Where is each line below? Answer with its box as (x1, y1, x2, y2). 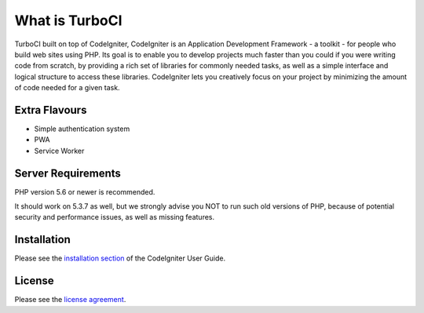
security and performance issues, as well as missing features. (14, 213, 215, 222)
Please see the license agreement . (14, 295, 126, 304)
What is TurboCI (14, 12, 122, 29)
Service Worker (34, 146, 85, 155)
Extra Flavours (14, 103, 87, 117)
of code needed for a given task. (14, 83, 121, 93)
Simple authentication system (34, 124, 130, 133)
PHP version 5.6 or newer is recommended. (14, 187, 155, 196)
